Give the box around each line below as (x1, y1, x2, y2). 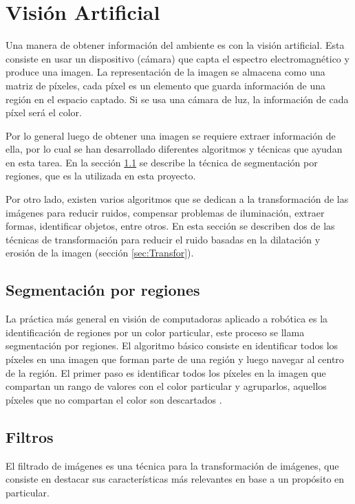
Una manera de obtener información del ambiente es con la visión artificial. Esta (6, 38, 345, 52)
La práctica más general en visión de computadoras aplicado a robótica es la (6, 311, 328, 326)
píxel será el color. (6, 105, 82, 120)
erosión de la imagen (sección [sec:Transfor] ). (6, 245, 194, 260)
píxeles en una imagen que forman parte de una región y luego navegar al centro (6, 352, 344, 366)
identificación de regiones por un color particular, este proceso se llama (6, 325, 305, 339)
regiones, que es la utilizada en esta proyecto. (6, 168, 196, 183)
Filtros (6, 426, 54, 447)
